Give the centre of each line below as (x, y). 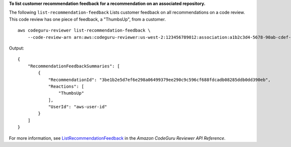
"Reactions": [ (66, 86)
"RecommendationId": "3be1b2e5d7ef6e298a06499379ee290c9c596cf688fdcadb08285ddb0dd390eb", (160, 80)
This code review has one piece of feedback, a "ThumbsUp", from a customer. (87, 19)
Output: (16, 48)
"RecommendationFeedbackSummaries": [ (74, 66)
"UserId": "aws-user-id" (78, 107)
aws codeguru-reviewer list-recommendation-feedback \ (84, 31)
